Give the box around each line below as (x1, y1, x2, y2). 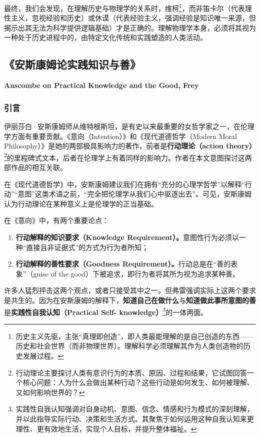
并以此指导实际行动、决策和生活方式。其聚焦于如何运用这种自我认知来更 (15, 413, 254, 424)
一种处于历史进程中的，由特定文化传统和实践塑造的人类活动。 (4, 32, 207, 42)
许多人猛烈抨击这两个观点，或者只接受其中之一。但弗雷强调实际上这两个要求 (4, 285, 256, 295)
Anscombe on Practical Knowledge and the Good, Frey (4, 80, 199, 90)
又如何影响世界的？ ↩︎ (15, 386, 85, 397)
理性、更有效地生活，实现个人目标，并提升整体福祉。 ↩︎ (15, 423, 197, 433)
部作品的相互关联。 (4, 162, 67, 172)
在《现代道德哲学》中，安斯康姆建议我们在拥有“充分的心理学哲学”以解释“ (4, 178, 245, 189)
